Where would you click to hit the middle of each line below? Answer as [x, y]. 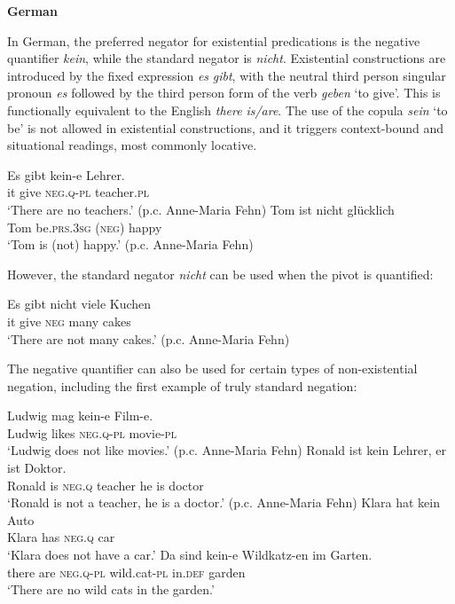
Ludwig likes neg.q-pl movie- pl [92, 432]
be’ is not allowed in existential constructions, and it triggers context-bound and [226, 127]
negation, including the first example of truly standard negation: [182, 385]
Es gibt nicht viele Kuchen [79, 304]
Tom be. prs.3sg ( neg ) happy [85, 227]
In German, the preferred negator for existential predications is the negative [214, 40]
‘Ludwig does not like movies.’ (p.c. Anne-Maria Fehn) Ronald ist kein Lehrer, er [227, 450]
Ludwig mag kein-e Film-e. [80, 416]
